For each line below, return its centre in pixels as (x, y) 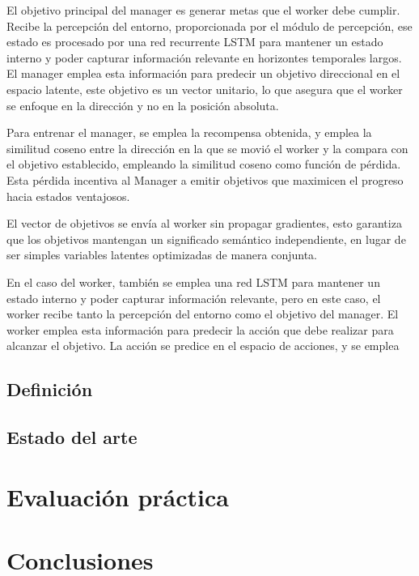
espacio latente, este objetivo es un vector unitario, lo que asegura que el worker (205, 89)
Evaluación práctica (118, 496)
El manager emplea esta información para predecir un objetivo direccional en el (203, 73)
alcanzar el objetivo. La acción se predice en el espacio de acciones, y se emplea (203, 346)
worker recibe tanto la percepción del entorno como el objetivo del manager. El (203, 314)
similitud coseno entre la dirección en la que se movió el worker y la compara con (207, 148)
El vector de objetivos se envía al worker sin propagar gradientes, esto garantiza (204, 223)
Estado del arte (72, 437)
